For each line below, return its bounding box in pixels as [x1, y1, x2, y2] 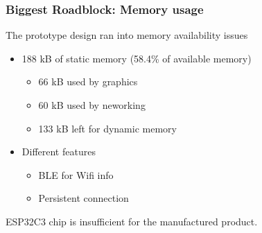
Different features [21, 144, 96, 159]
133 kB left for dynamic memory [38, 121, 177, 135]
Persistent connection [38, 191, 129, 205]
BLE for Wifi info [38, 167, 114, 182]
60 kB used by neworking [38, 98, 146, 112]
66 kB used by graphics [38, 74, 138, 89]
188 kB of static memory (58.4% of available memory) [21, 51, 252, 65]
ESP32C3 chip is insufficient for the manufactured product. [6, 214, 258, 228]
